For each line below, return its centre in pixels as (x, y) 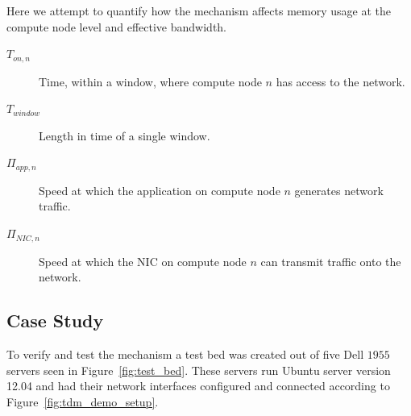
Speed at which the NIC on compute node (143, 261)
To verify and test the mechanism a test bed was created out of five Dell (185, 354)
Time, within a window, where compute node (150, 81)
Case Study (55, 320)
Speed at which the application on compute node (160, 190)
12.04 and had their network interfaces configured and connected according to (198, 386)
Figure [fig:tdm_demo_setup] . (83, 401)
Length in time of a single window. (125, 135)
